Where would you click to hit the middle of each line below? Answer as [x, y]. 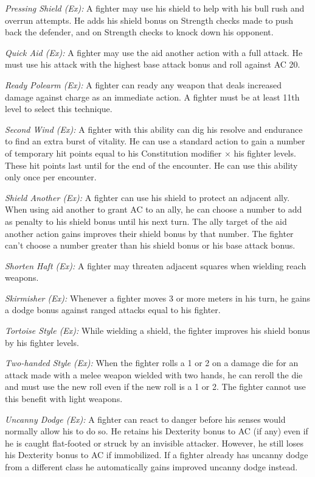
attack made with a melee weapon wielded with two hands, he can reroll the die [154, 374]
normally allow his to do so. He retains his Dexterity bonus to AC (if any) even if [157, 431]
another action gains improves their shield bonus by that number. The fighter [149, 233]
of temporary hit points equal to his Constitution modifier [113, 153]
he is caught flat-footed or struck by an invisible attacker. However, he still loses [154, 443]
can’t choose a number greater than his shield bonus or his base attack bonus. [150, 245]
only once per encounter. [51, 177]
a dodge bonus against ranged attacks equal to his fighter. [113, 310]
